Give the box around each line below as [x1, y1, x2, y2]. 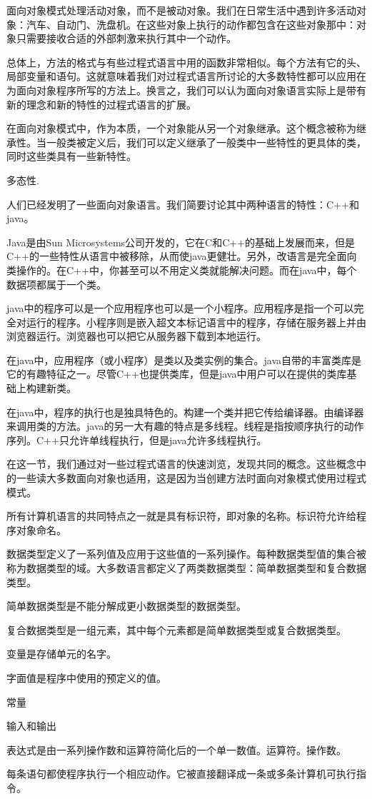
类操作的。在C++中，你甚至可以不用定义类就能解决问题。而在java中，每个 [6, 262, 357, 277]
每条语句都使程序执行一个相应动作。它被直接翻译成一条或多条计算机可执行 [6, 766, 356, 781]
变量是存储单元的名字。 [6, 646, 116, 661]
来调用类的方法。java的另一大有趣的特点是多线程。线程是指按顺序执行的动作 [6, 418, 364, 433]
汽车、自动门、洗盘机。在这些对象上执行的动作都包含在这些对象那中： [26, 16, 356, 31]
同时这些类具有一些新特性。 [6, 149, 136, 164]
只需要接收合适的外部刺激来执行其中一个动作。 [16, 31, 236, 46]
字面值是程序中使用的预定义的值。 [6, 670, 166, 685]
